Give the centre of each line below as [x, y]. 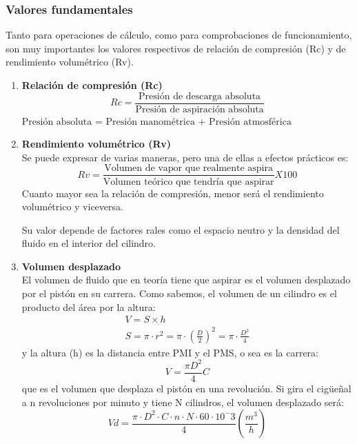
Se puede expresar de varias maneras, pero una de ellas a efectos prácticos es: [185, 157]
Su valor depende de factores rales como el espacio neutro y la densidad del [181, 229]
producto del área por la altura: [89, 306]
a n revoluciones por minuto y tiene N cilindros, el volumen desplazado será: [183, 402]
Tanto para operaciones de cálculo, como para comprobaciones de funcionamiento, [179, 35]
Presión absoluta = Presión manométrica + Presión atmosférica [156, 122]
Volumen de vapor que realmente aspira [188, 169]
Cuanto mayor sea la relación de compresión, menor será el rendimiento [173, 193]
